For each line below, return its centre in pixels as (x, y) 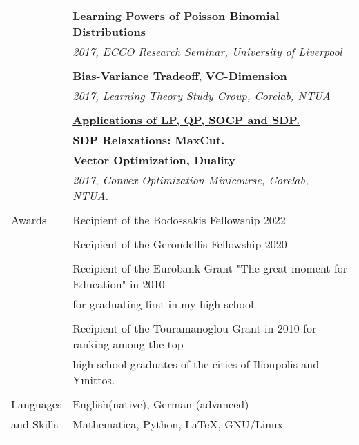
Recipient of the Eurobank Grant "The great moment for (210, 268)
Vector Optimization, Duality (154, 160)
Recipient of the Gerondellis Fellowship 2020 (180, 244)
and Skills (35, 424)
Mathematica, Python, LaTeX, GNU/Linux (178, 424)
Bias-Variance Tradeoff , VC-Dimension (180, 76)
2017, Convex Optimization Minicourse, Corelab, (191, 180)
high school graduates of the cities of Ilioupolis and (196, 364)
